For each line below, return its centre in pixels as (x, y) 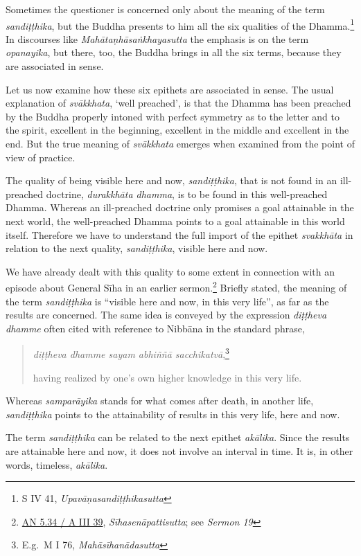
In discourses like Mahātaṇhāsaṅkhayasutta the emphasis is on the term (157, 38)
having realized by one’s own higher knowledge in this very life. (167, 377)
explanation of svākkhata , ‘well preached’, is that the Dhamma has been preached (178, 103)
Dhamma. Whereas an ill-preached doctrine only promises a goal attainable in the (180, 207)
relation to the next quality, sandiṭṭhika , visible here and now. (137, 248)
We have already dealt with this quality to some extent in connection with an (170, 271)
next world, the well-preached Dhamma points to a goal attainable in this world (175, 221)
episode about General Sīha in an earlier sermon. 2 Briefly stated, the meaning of (176, 286)
